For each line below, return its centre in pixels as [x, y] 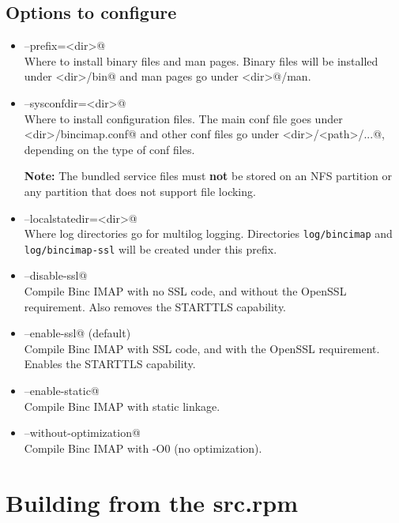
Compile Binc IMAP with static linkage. [122, 406]
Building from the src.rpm [152, 502]
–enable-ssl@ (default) [77, 333]
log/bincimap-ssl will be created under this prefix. [151, 248]
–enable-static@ [62, 391]
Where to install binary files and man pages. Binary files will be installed [201, 60]
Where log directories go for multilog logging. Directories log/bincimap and [208, 233]
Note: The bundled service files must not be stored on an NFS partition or [208, 176]
